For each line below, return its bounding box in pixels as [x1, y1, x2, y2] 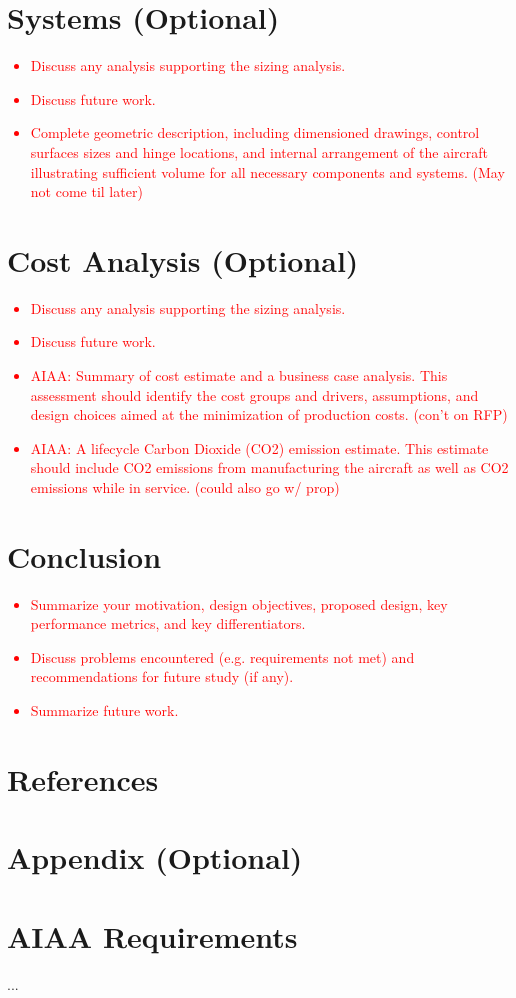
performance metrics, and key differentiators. [30, 613, 306, 634]
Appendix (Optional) [7, 837, 303, 878]
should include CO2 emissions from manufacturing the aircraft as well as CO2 [30, 457, 509, 478]
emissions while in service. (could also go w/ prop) [30, 476, 340, 497]
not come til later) [30, 181, 143, 202]
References [7, 758, 159, 799]
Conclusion [7, 535, 162, 576]
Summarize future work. [30, 700, 179, 721]
